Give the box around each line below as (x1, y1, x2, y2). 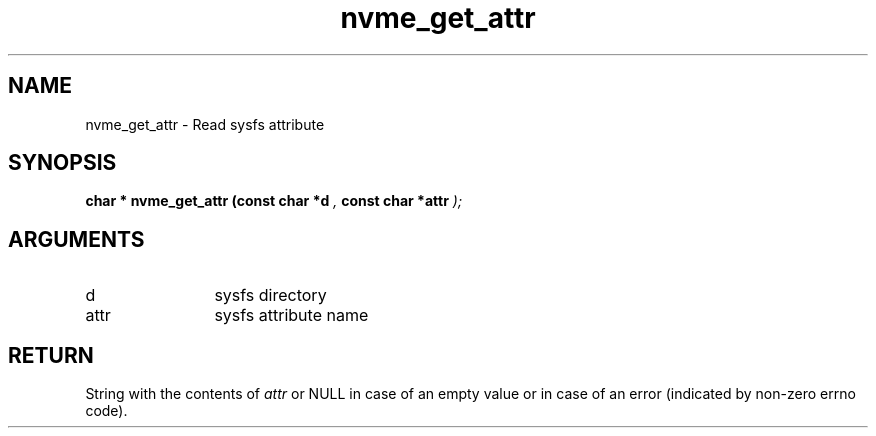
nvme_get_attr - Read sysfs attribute (85, 115, 325, 133)
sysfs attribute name (214, 305, 369, 326)
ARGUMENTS (8, 226, 145, 252)
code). (85, 402, 128, 420)
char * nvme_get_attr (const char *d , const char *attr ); (85, 192, 463, 210)
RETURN (8, 342, 94, 368)
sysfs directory (214, 285, 327, 306)
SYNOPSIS (8, 150, 117, 176)
